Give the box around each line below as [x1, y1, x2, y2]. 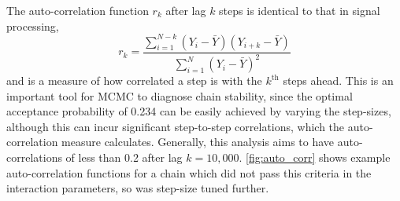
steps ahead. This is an [283, 72, 394, 89]
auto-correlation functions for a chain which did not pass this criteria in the [6, 164, 372, 181]
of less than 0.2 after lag [65, 149, 183, 166]
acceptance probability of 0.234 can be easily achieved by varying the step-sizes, [6, 103, 391, 119]
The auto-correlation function [6, 2, 149, 18]
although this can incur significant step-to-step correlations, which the [6, 118, 345, 134]
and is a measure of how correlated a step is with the [6, 72, 262, 89]
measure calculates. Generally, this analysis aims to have [61, 133, 335, 150]
